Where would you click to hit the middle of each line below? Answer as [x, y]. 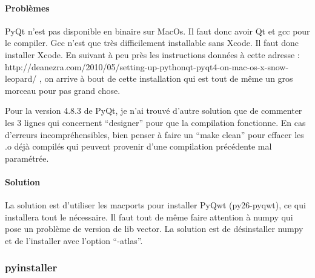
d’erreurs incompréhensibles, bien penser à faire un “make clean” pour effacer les [154, 134]
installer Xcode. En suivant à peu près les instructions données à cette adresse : [152, 54]
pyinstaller [31, 267]
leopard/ [21, 78]
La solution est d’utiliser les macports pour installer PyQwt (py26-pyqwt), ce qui [155, 205]
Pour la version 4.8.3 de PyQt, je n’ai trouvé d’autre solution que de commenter [154, 111]
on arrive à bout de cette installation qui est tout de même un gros [169, 78]
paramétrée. [27, 158]
